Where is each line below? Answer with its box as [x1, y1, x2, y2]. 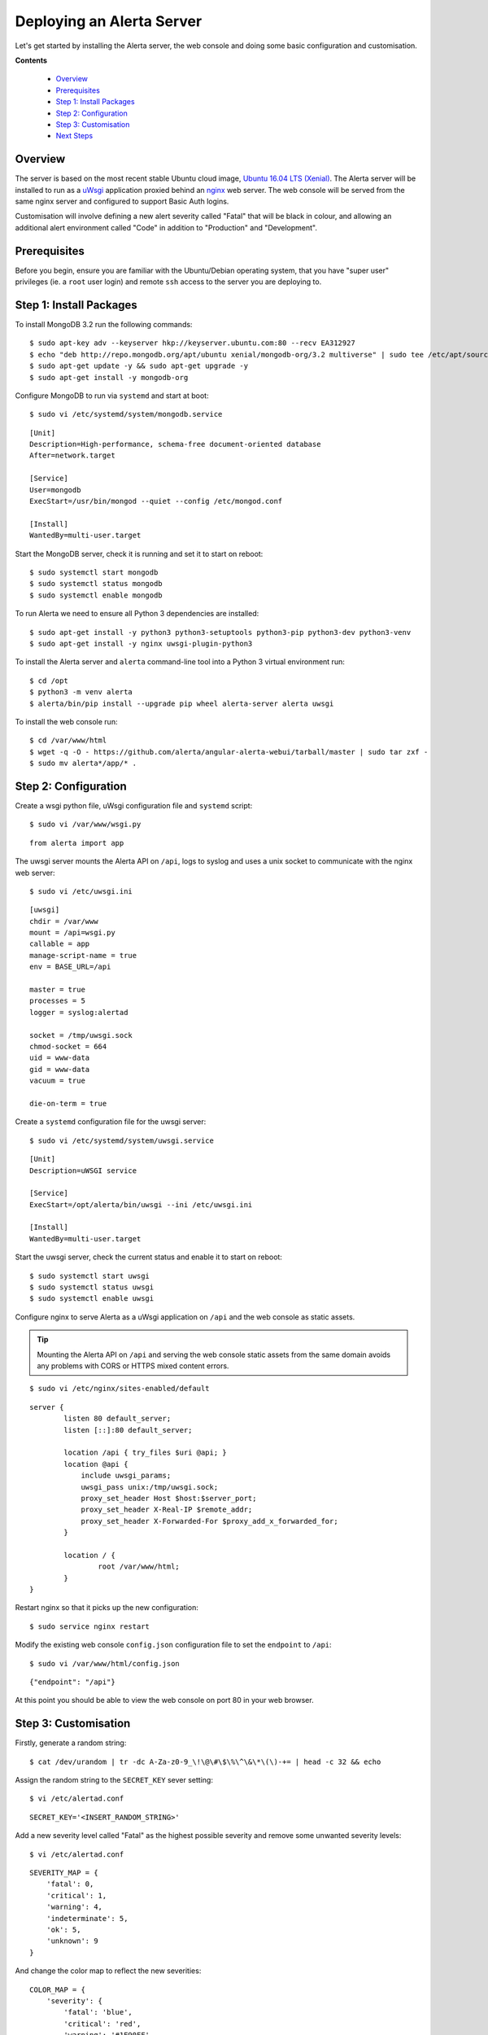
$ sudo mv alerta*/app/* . [29, 759, 137, 768]
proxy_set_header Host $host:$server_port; [81, 1494, 257, 1503]
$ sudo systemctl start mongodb [29, 567, 159, 577]
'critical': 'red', [63, 2019, 142, 2028]
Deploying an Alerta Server [15, 12, 203, 30]
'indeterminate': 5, [46, 1914, 129, 1923]
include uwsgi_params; [81, 1471, 172, 1481]
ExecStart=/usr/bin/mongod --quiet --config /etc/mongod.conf [29, 497, 283, 506]
